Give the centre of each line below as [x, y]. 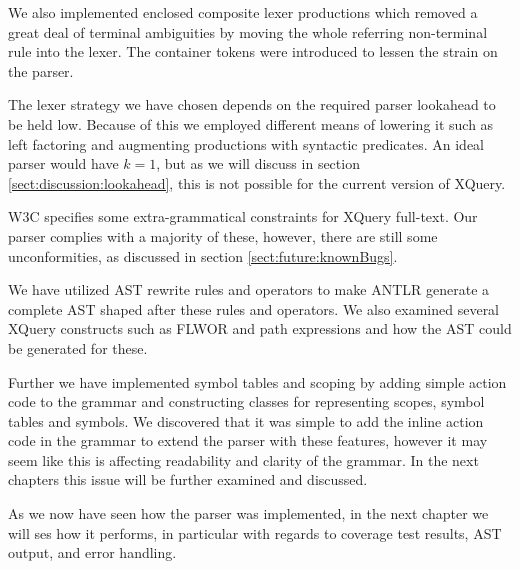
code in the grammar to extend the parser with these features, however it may [248, 440]
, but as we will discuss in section [258, 163]
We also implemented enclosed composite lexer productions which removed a [243, 12]
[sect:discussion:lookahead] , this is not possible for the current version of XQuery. [257, 182]
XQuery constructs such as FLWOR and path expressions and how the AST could [260, 328]
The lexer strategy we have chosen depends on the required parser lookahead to [252, 104]
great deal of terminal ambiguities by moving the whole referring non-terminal [248, 31]
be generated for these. [78, 347]
